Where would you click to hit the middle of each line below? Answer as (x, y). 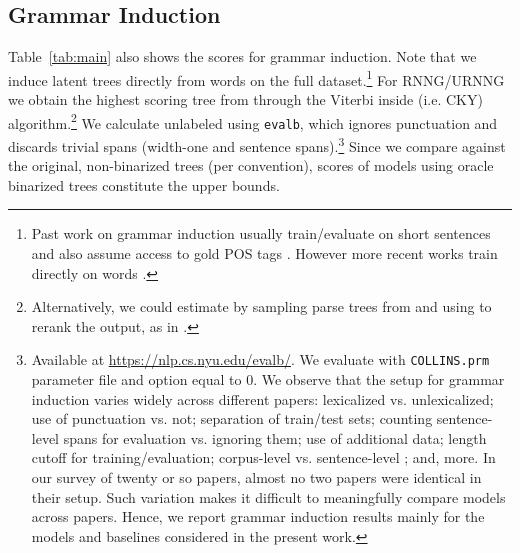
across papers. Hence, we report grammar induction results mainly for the (258, 516)
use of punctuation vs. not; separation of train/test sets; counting (232, 418)
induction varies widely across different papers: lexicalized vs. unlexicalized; (262, 398)
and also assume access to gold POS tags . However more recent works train (264, 252)
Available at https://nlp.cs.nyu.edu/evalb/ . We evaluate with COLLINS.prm (260, 359)
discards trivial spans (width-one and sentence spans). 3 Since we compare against (257, 144)
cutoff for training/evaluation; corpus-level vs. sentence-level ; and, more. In (263, 457)
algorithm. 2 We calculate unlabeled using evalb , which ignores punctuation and (253, 121)
